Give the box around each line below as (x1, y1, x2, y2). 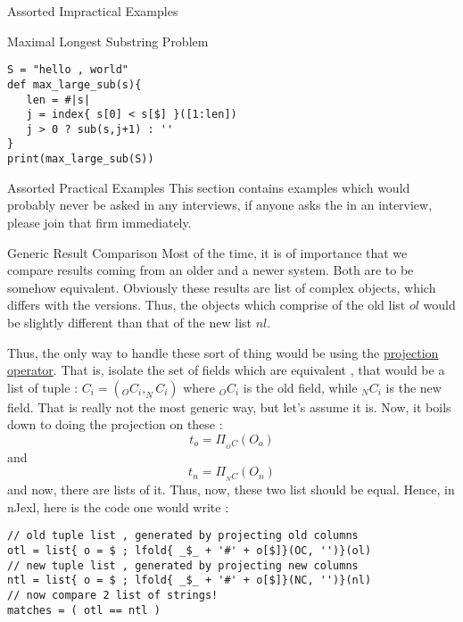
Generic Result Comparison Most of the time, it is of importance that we (7, 243, 408, 261)
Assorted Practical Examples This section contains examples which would (7, 178, 410, 196)
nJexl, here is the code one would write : (7, 497, 229, 516)
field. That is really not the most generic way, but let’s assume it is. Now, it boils (7, 397, 451, 416)
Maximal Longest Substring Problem (7, 31, 209, 50)
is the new (385, 377, 442, 396)
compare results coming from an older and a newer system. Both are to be (7, 261, 414, 279)
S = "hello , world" (7, 63, 129, 77)
